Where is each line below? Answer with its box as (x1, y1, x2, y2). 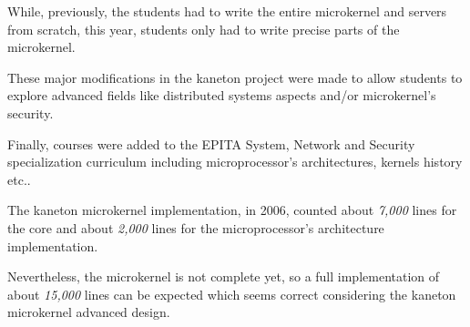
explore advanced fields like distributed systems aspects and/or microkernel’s (7, 86, 436, 105)
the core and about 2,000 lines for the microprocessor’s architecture (7, 218, 384, 237)
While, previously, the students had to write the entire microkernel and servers (7, 2, 447, 20)
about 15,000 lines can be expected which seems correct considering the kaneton (7, 284, 456, 303)
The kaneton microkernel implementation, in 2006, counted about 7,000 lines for (7, 200, 457, 220)
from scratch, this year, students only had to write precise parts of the (7, 19, 400, 38)
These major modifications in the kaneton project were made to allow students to (7, 67, 463, 87)
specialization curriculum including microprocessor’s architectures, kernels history (7, 152, 463, 171)
